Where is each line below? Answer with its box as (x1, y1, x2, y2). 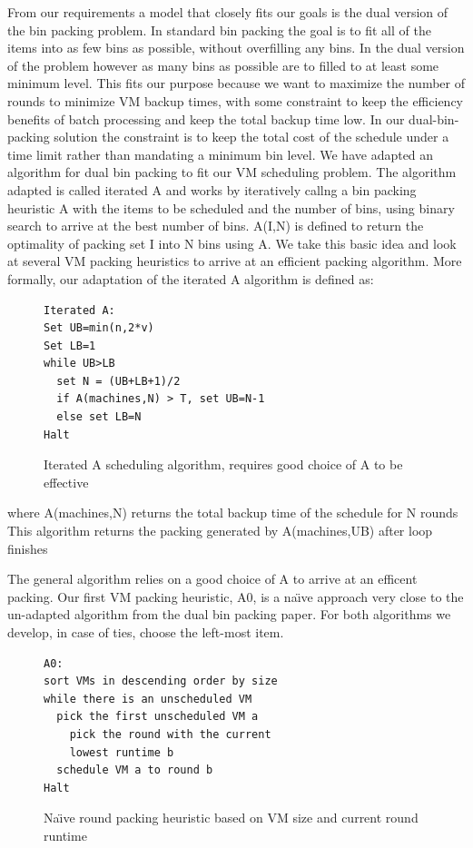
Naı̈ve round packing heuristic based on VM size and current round (44, 808, 419, 827)
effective (44, 472, 89, 491)
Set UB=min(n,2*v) (44, 321, 154, 335)
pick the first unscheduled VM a (56, 710, 259, 724)
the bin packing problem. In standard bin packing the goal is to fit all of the (7, 20, 431, 39)
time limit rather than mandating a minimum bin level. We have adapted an (7, 144, 434, 163)
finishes (7, 538, 48, 557)
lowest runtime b (69, 745, 174, 759)
